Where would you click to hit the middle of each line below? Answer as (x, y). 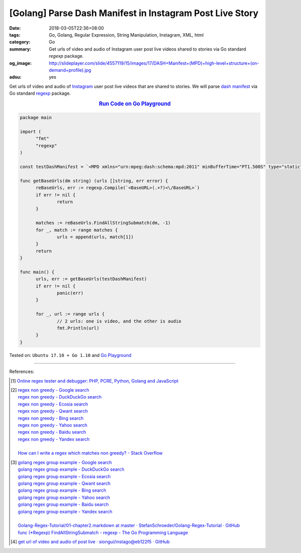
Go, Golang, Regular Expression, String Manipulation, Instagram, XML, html (126, 35)
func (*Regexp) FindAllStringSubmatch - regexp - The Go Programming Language (103, 532)
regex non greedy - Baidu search (52, 432)
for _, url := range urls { (70, 314)
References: (22, 372)
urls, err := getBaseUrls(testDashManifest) (92, 279)
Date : (15, 28)
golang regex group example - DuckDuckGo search (71, 469)
